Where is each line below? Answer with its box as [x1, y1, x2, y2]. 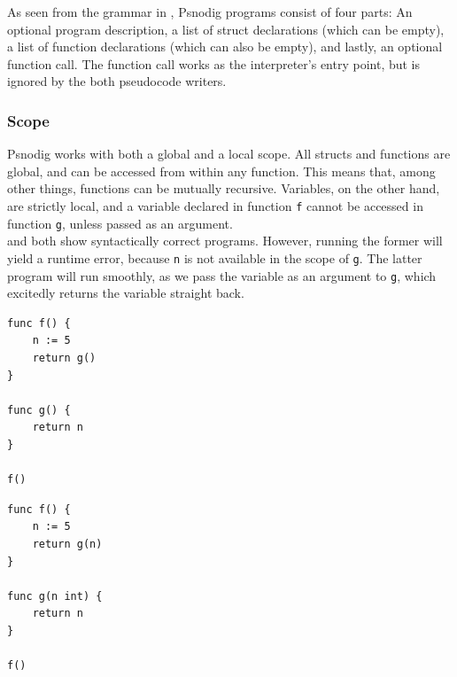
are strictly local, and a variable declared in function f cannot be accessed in [7, 196, 423, 214]
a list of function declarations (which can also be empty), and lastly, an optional [7, 37, 443, 56]
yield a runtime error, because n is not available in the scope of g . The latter [7, 248, 422, 267]
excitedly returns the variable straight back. [7, 284, 244, 302]
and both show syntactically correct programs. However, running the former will [7, 231, 443, 250]
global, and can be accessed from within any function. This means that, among [7, 161, 436, 180]
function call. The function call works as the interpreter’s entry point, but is [7, 54, 421, 73]
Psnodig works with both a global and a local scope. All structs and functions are [7, 144, 451, 163]
